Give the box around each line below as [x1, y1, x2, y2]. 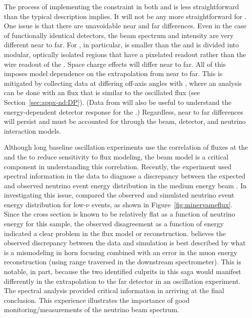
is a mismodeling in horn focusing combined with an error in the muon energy [4, 247, 238, 257]
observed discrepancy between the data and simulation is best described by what [4, 238, 246, 248]
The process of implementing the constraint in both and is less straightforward [4, 1, 239, 11]
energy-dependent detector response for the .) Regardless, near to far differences [4, 106, 243, 117]
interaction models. [4, 125, 61, 136]
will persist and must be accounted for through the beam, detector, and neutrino [4, 116, 246, 126]
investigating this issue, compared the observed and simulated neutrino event [4, 190, 234, 200]
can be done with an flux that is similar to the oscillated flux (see [4, 87, 200, 98]
